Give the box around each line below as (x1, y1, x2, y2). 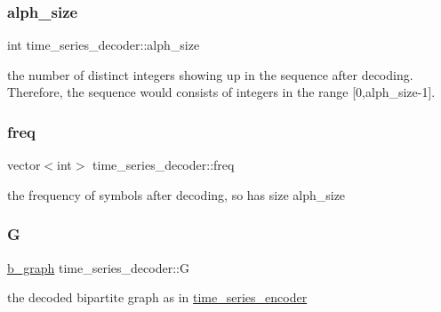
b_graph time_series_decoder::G (7, 258, 189, 276)
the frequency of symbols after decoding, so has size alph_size (7, 185, 346, 204)
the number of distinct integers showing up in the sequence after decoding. (7, 65, 413, 84)
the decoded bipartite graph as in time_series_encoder (7, 288, 308, 307)
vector (7, 156, 41, 174)
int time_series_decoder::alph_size (7, 36, 200, 54)
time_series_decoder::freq (92, 156, 235, 174)
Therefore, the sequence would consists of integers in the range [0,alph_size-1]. (7, 83, 436, 101)
